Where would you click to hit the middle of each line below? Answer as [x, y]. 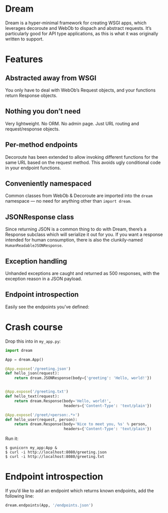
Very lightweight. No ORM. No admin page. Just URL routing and [72, 123]
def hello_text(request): [32, 396]
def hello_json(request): [32, 374]
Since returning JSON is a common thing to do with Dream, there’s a [76, 229]
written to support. [24, 39]
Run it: [12, 439]
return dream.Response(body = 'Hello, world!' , [63, 401]
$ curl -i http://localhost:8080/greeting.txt [55, 457]
